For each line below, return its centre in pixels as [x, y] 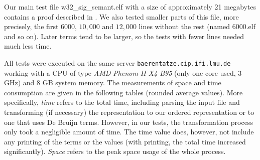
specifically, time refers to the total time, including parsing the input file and [122, 102]
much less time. [28, 46]
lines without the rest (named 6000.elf [197, 26]
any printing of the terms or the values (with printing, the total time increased [125, 141]
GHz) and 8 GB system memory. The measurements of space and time [113, 83]
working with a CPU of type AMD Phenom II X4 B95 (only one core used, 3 [123, 72]
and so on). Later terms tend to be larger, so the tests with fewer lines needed [124, 36]
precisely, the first [31, 26]
